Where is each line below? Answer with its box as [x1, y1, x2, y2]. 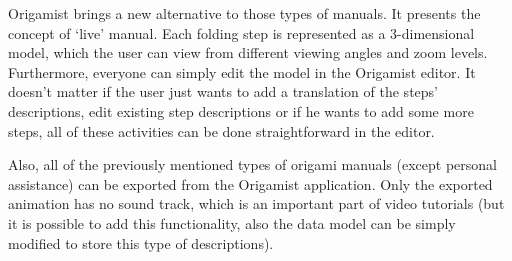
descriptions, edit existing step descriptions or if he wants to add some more [8, 100, 474, 121]
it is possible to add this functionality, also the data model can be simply [8, 212, 456, 233]
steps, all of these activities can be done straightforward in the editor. [8, 120, 435, 141]
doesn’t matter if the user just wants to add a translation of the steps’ [8, 81, 438, 102]
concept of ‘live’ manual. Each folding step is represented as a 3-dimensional [8, 22, 475, 43]
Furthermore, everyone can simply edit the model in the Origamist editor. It [8, 61, 476, 82]
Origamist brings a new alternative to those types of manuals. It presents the [8, 3, 481, 23]
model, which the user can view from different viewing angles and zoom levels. [8, 42, 488, 63]
